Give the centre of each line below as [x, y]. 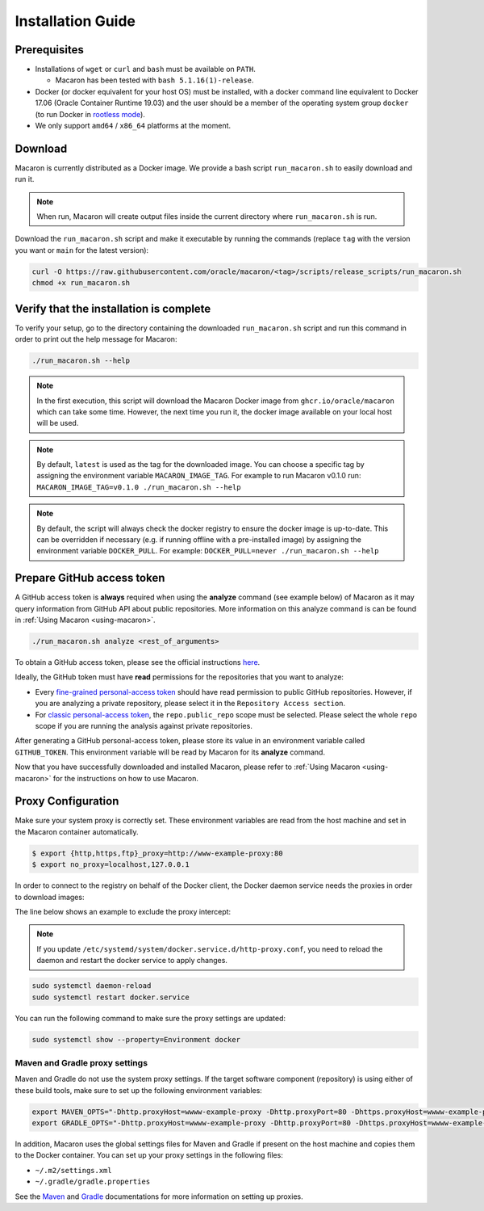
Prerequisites [49, 50]
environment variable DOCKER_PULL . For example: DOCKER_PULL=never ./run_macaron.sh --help [208, 551]
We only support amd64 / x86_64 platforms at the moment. [133, 126]
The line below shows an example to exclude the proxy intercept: [123, 912]
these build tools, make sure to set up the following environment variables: [138, 1090]
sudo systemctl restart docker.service [111, 997]
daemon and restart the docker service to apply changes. [132, 961]
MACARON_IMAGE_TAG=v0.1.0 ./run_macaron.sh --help [139, 487]
